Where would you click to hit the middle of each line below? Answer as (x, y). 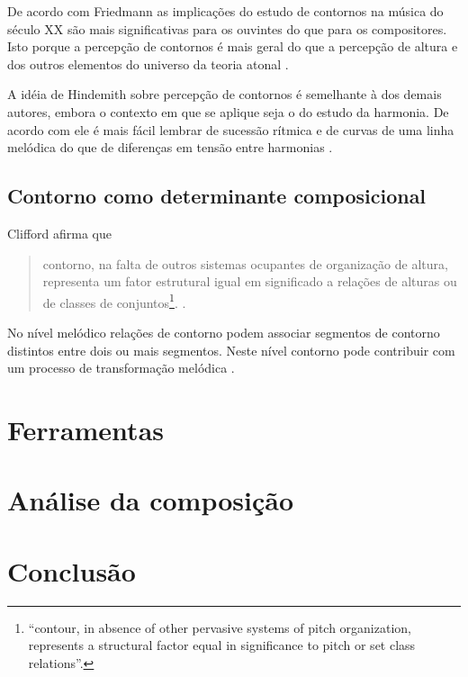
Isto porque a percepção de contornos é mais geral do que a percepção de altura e (233, 46)
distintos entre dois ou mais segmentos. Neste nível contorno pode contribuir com (231, 350)
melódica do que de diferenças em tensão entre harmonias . (170, 147)
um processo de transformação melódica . (121, 368)
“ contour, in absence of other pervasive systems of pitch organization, (220, 627)
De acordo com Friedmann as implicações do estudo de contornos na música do (225, 11)
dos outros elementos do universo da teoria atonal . (148, 63)
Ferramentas (85, 429)
